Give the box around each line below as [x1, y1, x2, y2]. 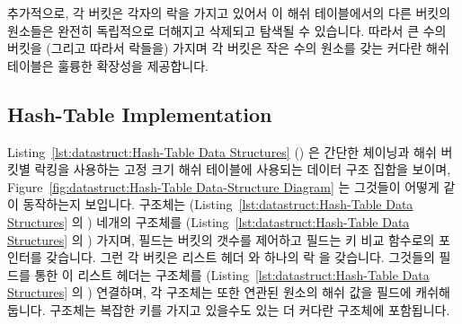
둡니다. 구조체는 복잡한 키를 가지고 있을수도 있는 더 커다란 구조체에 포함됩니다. [7, 300, 450, 319]
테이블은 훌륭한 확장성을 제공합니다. [7, 56, 209, 74]
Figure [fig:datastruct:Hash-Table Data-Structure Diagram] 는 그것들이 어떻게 [7, 177, 440, 196]
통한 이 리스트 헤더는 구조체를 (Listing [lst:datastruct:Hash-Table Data [34, 265, 430, 284]
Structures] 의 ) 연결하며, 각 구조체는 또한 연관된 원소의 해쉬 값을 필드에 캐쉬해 [7, 283, 450, 302]
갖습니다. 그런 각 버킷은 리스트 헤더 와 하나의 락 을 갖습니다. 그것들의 [46, 248, 435, 267]
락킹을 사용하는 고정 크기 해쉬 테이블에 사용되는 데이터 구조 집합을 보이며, [34, 160, 451, 179]
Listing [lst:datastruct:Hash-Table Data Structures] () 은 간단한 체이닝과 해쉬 [7, 142, 437, 161]
